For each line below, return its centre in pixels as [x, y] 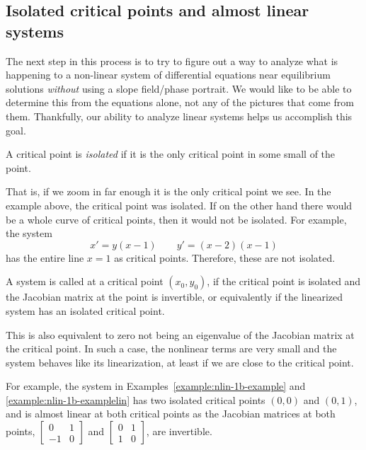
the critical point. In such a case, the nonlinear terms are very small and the [171, 348]
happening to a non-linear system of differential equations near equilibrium [168, 75]
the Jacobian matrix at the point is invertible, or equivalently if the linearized [175, 297]
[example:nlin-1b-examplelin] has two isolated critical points [136, 399]
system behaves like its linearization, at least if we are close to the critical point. [180, 362]
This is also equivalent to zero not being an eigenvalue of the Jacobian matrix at [180, 334]
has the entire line [45, 257]
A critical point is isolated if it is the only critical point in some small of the [171, 154]
